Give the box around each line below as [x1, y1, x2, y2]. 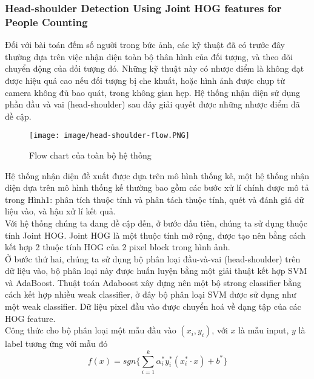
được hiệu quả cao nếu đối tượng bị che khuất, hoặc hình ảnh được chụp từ [5, 73, 286, 86]
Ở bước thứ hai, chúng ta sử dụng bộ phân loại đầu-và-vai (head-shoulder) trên [5, 252, 301, 265]
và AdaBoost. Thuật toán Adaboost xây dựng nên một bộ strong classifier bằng [5, 276, 302, 289]
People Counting [5, 14, 88, 29]
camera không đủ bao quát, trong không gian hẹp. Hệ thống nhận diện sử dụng [5, 86, 301, 98]
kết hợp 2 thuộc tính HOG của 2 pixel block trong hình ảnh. [5, 241, 230, 253]
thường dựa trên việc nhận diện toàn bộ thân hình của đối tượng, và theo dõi [5, 50, 293, 63]
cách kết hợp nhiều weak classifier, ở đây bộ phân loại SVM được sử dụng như [5, 288, 296, 301]
